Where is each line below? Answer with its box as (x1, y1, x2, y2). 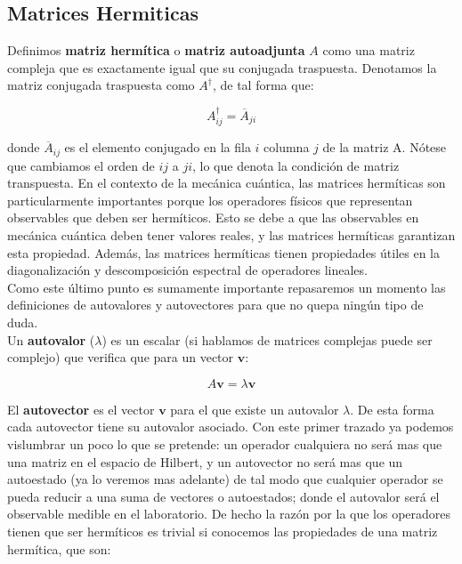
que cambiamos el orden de (7, 156, 155, 174)
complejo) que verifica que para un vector (7, 348, 234, 367)
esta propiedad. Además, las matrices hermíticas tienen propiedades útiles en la (7, 243, 440, 262)
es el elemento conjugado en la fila (64, 138, 251, 157)
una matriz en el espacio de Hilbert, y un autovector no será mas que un (7, 452, 403, 471)
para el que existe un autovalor (170, 399, 339, 418)
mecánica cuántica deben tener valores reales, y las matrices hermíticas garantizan (7, 226, 456, 245)
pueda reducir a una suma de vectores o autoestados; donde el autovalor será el (7, 487, 440, 505)
